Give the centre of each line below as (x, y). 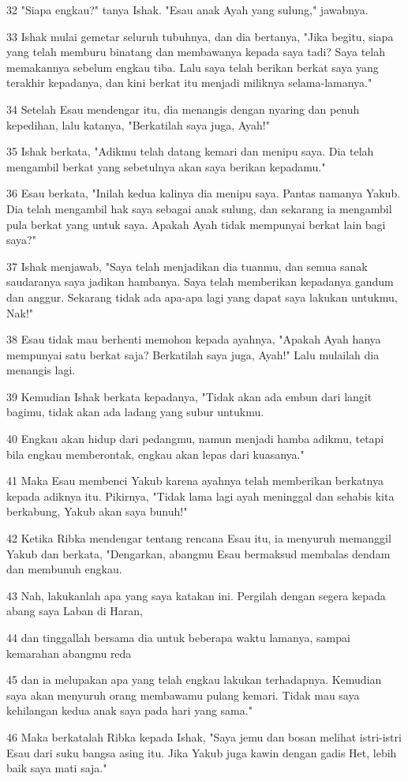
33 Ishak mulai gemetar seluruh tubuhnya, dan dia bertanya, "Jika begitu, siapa (200, 36)
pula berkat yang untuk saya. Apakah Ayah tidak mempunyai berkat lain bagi (196, 224)
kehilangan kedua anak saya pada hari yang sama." (129, 710)
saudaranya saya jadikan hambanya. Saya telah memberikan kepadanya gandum (200, 282)
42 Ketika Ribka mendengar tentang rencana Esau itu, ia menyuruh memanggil (199, 538)
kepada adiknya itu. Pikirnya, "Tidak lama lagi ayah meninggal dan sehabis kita (200, 496)
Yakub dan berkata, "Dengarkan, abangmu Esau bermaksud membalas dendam (198, 553)
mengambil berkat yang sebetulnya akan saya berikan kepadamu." (166, 166)
